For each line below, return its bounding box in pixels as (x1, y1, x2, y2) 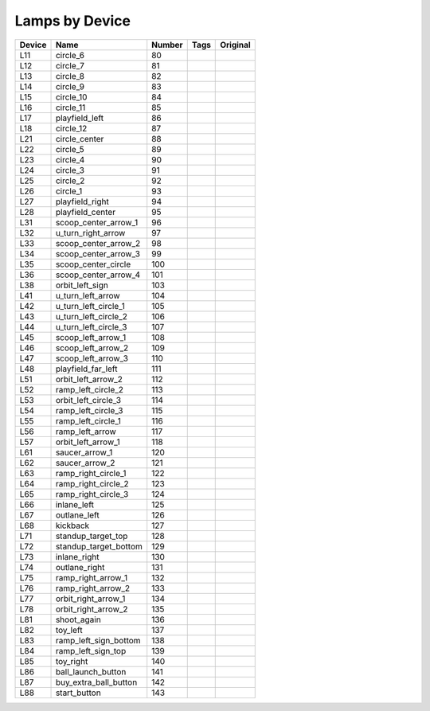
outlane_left (55, 510, 100, 521)
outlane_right (55, 561, 105, 572)
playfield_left (55, 112, 104, 123)
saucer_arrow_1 (55, 447, 113, 458)
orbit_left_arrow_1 (55, 436, 121, 447)
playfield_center (55, 206, 115, 217)
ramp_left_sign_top (55, 645, 127, 656)
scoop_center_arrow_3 (55, 248, 141, 259)
